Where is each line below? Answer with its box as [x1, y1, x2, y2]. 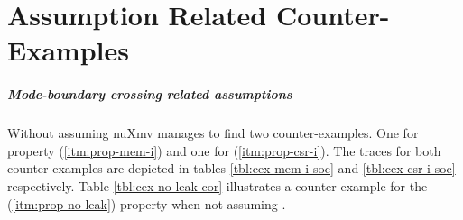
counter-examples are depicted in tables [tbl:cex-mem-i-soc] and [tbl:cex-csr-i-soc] [7, 159, 456, 178]
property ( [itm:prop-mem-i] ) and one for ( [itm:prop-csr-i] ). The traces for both [7, 141, 441, 160]
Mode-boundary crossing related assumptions [7, 85, 292, 104]
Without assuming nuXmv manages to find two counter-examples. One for [7, 124, 419, 142]
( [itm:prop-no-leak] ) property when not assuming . [7, 194, 286, 213]
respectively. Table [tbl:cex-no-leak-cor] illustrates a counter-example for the [7, 176, 428, 195]
